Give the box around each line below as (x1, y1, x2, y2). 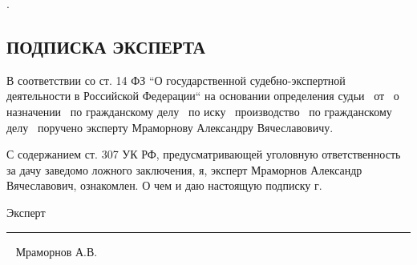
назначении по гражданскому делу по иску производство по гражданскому (6, 102, 392, 119)
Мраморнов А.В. (15, 243, 98, 259)
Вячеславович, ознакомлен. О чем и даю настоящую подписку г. (6, 177, 322, 194)
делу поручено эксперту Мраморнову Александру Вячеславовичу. (6, 118, 334, 135)
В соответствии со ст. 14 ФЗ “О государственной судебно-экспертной (6, 71, 346, 88)
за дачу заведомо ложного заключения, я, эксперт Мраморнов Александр (6, 161, 362, 178)
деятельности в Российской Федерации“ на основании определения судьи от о (6, 87, 399, 104)
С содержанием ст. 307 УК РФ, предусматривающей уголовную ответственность (6, 146, 401, 163)
